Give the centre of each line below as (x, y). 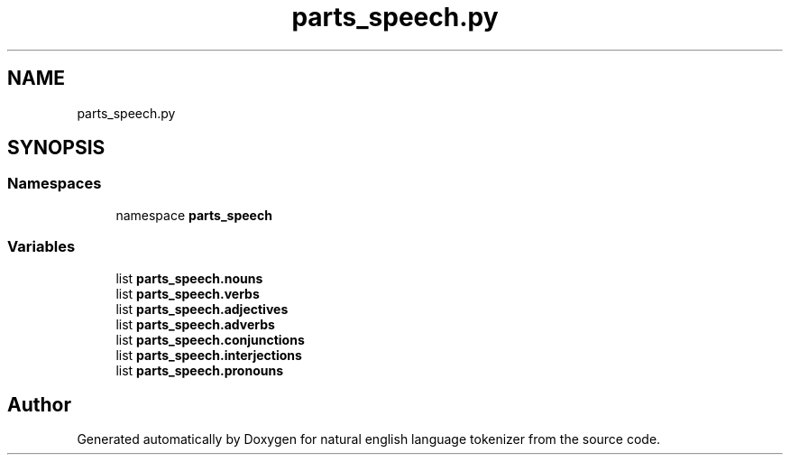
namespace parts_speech (194, 215)
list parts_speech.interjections (209, 355)
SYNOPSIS (56, 148)
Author (39, 404)
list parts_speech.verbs (188, 293)
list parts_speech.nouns (189, 278)
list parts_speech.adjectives (202, 309)
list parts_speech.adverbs (195, 324)
